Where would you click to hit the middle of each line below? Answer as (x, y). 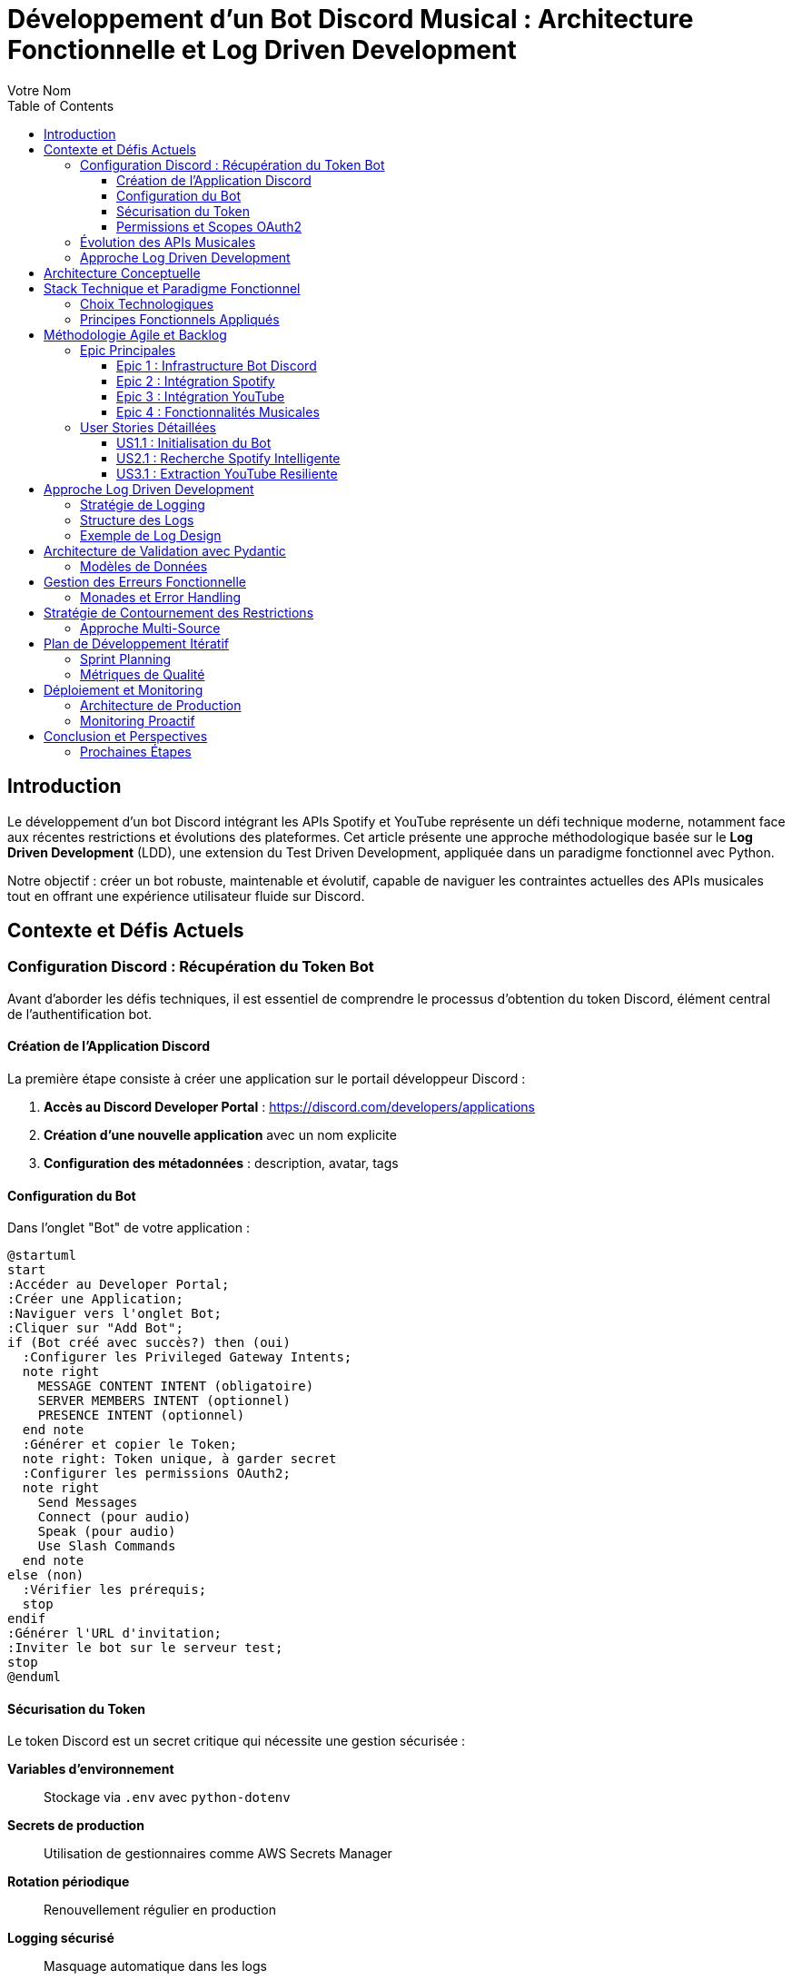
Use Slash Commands (107, 1546)
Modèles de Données (144, 566)
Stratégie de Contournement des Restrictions (179, 612)
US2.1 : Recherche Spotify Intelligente (228, 458)
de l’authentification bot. (80, 1014)
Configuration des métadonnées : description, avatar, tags (221, 1163)
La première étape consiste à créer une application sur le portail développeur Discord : (267, 1079)
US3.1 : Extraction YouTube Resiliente (227, 473)
